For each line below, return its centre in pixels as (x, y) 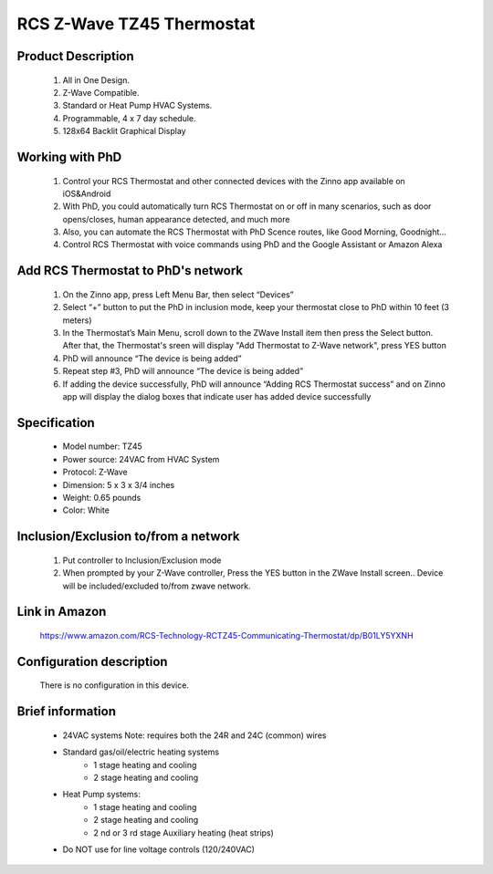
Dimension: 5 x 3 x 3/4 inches (119, 484)
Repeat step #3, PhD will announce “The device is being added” (183, 371)
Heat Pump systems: (102, 795)
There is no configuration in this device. (114, 685)
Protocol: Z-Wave (95, 472)
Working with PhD (69, 156)
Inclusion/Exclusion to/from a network (128, 537)
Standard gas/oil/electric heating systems (141, 752)
